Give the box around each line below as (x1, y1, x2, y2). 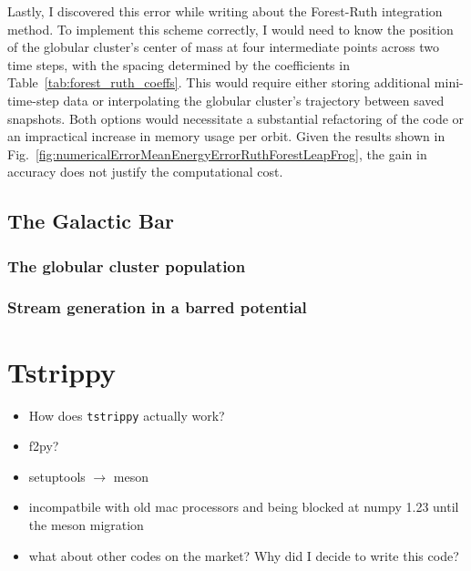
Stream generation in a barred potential (7, 296, 307, 319)
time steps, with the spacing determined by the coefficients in (7, 55, 350, 74)
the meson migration (28, 515, 144, 534)
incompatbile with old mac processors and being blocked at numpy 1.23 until (28, 497, 459, 516)
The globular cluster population (7, 254, 246, 277)
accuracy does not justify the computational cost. (7, 162, 283, 181)
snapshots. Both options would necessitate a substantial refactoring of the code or (7, 108, 465, 127)
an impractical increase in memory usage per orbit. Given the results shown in (7, 127, 445, 146)
